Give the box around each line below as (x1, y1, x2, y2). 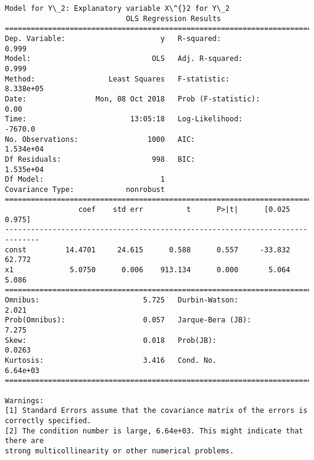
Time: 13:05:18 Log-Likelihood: (5, 115, 243, 124)
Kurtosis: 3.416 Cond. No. (5, 356, 217, 365)
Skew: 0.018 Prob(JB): (5, 336, 217, 345)
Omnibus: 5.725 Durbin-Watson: (5, 296, 239, 305)
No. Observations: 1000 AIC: (5, 135, 195, 144)
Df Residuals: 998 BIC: (5, 155, 195, 164)
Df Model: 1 (5, 175, 165, 184)
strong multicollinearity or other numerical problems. (5, 446, 234, 455)
